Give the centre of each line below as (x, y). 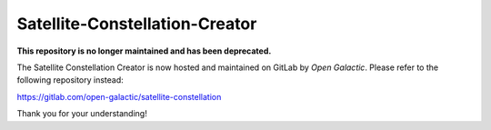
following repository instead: (70, 80)
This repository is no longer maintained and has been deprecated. (144, 51)
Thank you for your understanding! (82, 114)
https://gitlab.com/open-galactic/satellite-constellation (119, 96)
